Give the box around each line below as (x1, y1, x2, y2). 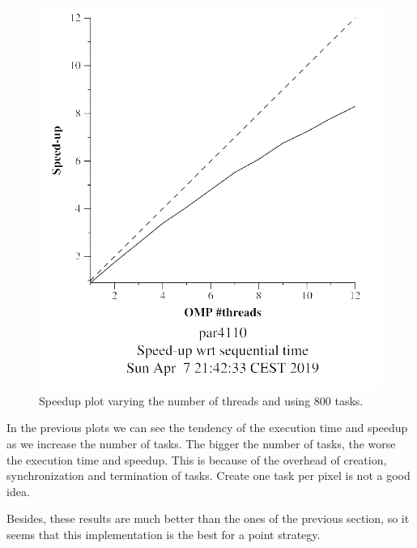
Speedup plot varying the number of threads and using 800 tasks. (39, 392, 364, 409)
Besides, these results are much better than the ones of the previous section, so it (6, 510, 410, 527)
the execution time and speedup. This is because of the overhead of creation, (6, 451, 387, 468)
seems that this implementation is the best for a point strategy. (6, 525, 321, 542)
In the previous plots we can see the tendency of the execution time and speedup (6, 419, 408, 436)
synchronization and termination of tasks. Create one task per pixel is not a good (6, 467, 411, 484)
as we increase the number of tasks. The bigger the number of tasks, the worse (6, 435, 396, 452)
